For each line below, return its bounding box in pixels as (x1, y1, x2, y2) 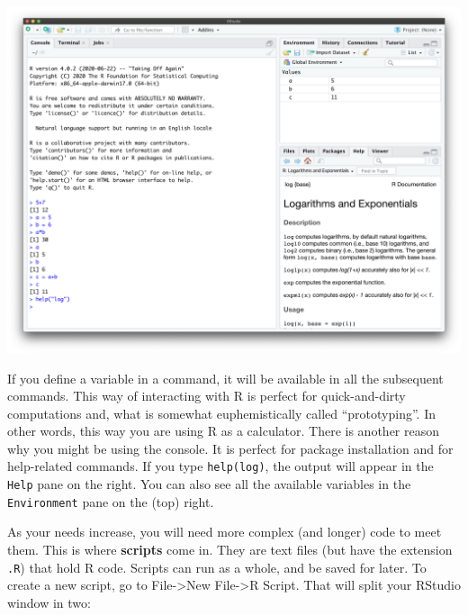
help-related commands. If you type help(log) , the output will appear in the (7, 457, 434, 475)
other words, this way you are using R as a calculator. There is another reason (7, 421, 440, 440)
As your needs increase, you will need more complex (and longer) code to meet (7, 522, 442, 541)
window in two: (7, 592, 91, 611)
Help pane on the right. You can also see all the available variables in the (7, 475, 411, 493)
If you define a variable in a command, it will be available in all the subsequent (7, 368, 444, 387)
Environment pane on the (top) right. (7, 492, 214, 511)
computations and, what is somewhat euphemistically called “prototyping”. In (7, 403, 436, 422)
